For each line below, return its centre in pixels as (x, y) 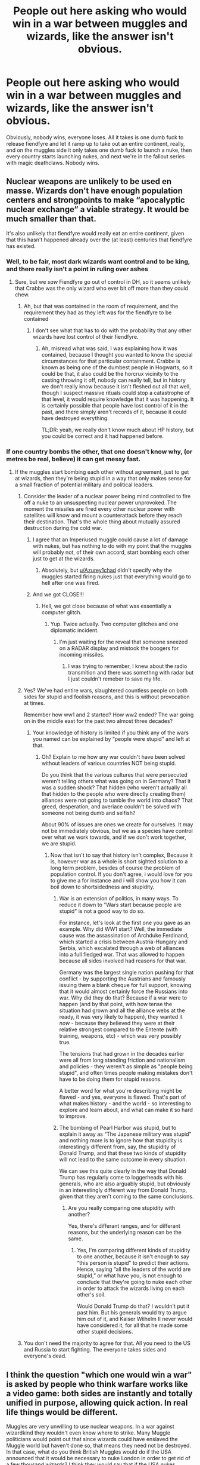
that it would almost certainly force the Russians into (124, 992)
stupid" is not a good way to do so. (102, 911)
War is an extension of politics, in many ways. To (119, 899)
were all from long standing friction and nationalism (122, 1060)
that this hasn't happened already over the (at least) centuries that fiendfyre (99, 240)
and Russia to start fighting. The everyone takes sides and (95, 1350)
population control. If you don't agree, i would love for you (121, 874)
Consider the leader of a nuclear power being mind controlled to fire (107, 496)
